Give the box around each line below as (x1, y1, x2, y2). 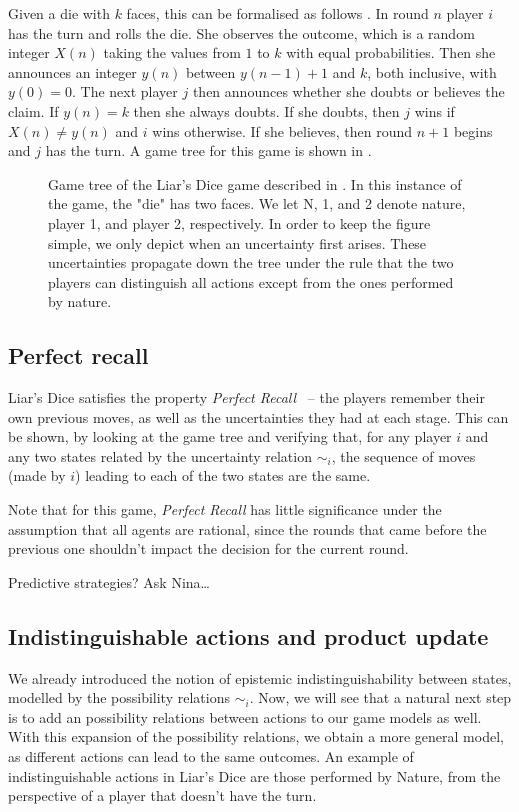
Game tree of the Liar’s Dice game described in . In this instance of (48, 173, 462, 194)
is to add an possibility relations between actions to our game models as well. (8, 706, 482, 727)
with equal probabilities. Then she (286, 42, 496, 63)
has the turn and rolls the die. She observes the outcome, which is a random (8, 22, 475, 43)
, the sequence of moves (331, 445, 476, 466)
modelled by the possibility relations (8, 687, 230, 708)
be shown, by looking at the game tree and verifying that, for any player (8, 426, 452, 447)
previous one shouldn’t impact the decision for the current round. (8, 538, 409, 559)
